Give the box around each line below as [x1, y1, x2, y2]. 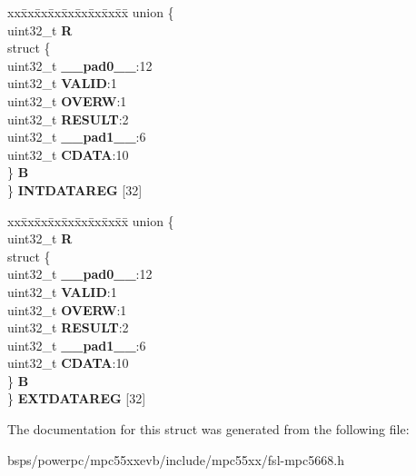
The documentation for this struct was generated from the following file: [7, 420, 410, 439]
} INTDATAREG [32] [7, 180, 143, 199]
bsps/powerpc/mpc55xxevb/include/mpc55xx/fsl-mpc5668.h [7, 450, 344, 469]
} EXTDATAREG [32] [7, 389, 146, 408]
